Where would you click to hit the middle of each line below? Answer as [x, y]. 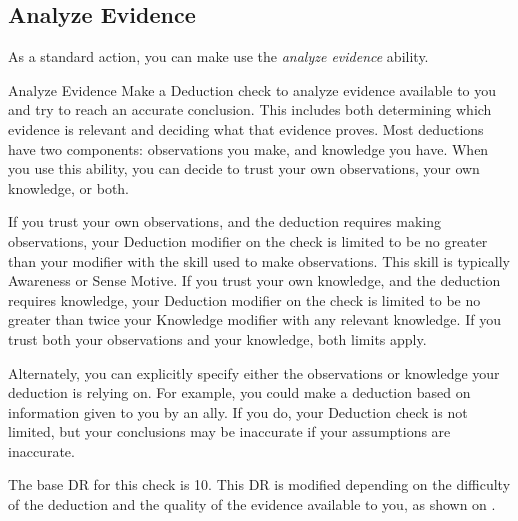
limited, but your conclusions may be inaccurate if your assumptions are [229, 431]
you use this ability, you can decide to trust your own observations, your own [244, 168]
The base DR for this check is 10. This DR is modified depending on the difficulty [259, 484]
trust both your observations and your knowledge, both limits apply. [217, 338]
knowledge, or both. [69, 187]
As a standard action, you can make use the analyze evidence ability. [218, 56]
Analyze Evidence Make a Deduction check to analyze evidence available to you [252, 89]
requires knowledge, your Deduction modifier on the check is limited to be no [244, 299]
